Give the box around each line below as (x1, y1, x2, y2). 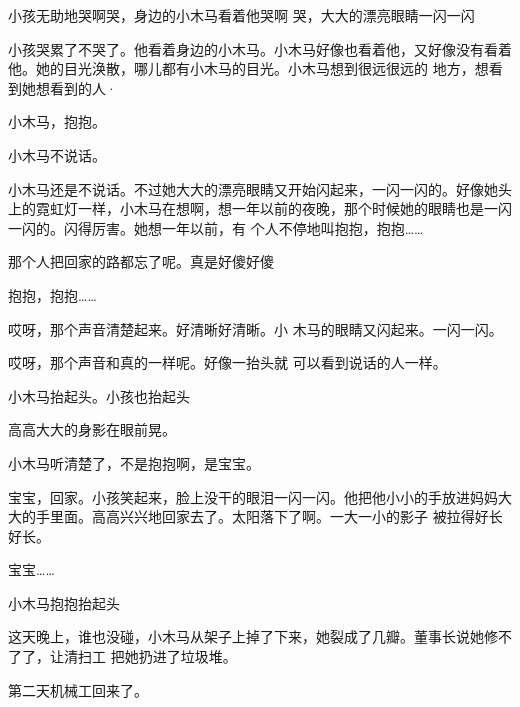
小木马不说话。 (8, 144, 106, 165)
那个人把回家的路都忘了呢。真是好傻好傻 (8, 251, 274, 272)
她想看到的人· (21, 77, 117, 98)
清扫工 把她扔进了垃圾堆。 (63, 646, 237, 667)
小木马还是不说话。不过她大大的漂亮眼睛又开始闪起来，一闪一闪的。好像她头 (8, 178, 512, 199)
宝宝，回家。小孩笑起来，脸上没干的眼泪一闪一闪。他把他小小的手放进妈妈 (8, 486, 498, 507)
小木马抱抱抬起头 (8, 592, 120, 613)
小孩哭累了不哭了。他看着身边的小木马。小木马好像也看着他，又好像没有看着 (8, 38, 512, 59)
